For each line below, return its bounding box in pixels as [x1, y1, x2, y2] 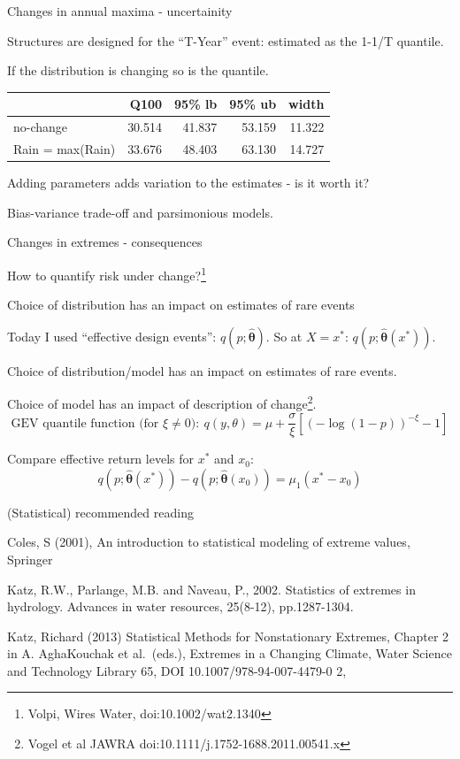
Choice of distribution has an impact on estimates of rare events [7, 295, 355, 314]
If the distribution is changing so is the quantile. [7, 61, 269, 80]
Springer [7, 549, 53, 568]
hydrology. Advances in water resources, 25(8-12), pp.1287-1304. [7, 597, 354, 616]
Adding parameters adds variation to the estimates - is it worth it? [7, 173, 370, 192]
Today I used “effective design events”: [7, 326, 217, 345]
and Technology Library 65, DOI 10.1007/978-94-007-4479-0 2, [7, 661, 347, 679]
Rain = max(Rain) [13, 139, 116, 157]
